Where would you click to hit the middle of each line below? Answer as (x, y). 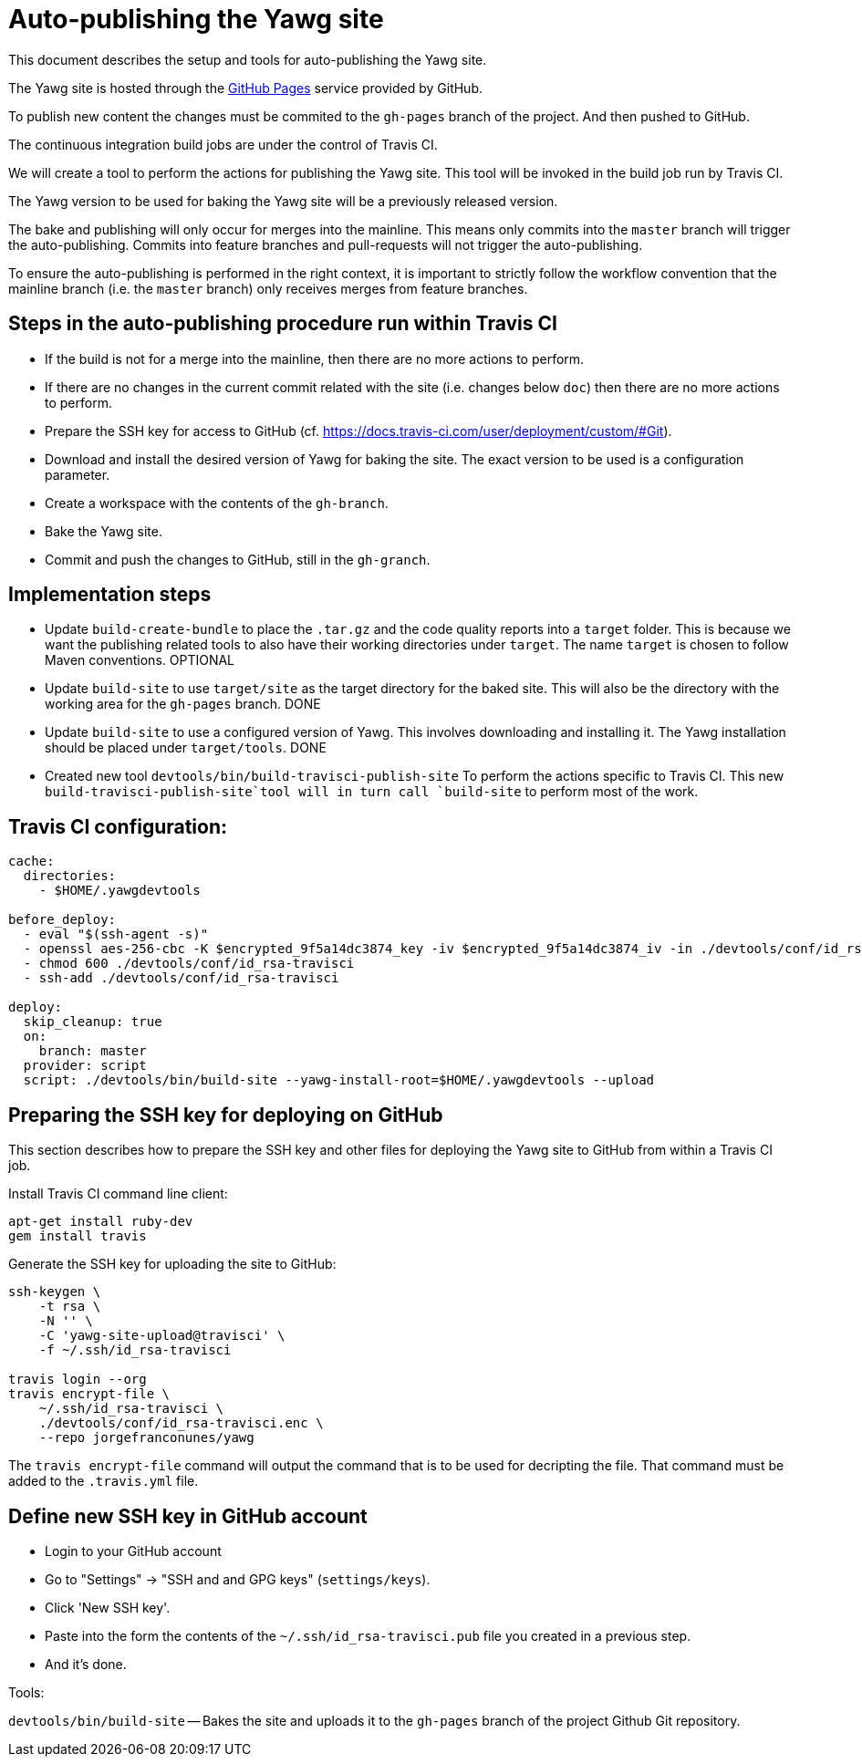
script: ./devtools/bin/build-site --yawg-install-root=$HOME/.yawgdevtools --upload (339, 1080)
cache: (31, 861)
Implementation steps (110, 595)
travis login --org (78, 1380)
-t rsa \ (70, 1307)
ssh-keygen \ (55, 1292)
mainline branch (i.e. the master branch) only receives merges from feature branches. (268, 288)
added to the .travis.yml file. (104, 1481)
